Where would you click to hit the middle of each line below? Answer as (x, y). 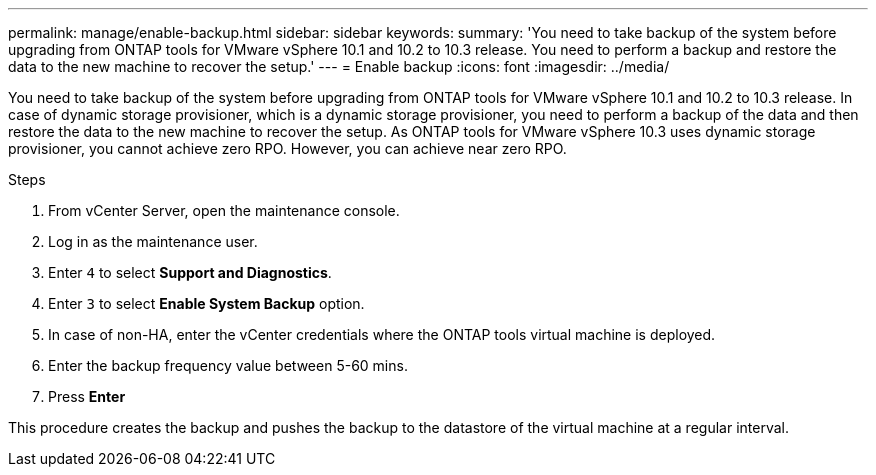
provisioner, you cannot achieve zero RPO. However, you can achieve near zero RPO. (287, 148)
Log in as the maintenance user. (153, 241)
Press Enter (87, 396)
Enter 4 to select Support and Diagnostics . (190, 272)
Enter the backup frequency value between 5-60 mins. (228, 365)
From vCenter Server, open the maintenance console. (224, 210)
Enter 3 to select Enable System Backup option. (206, 303)
